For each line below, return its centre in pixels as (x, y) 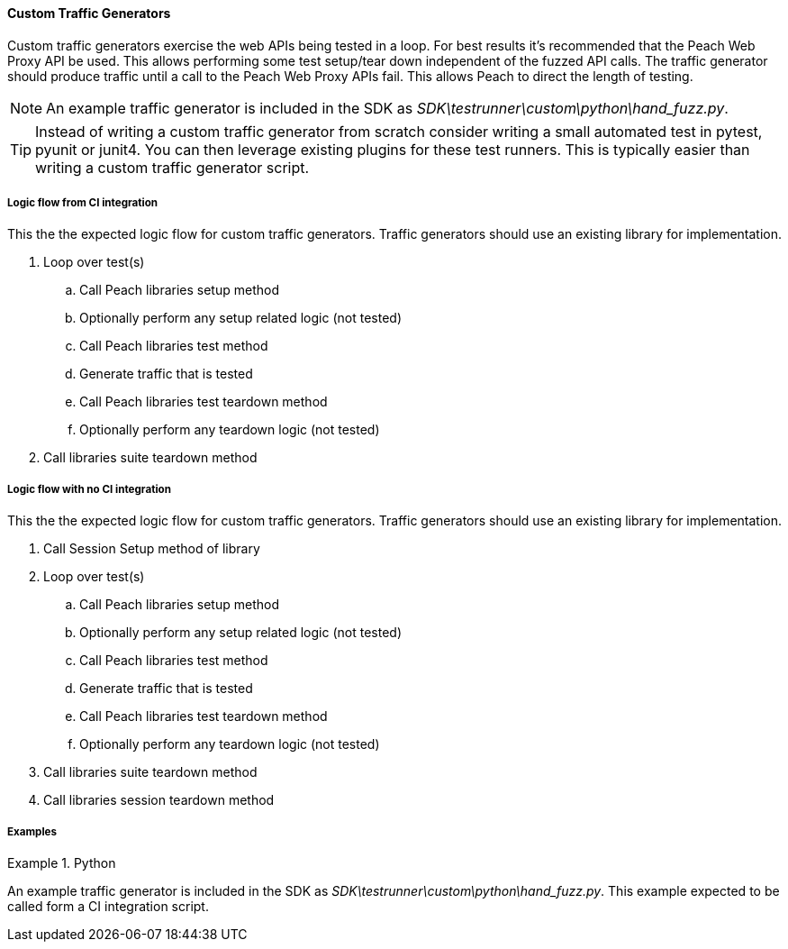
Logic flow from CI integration (83, 203)
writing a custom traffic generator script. (172, 167)
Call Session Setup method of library (152, 549)
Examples (32, 831)
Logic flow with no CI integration (89, 489)
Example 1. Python (62, 862)
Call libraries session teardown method (159, 800)
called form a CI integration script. (108, 906)
